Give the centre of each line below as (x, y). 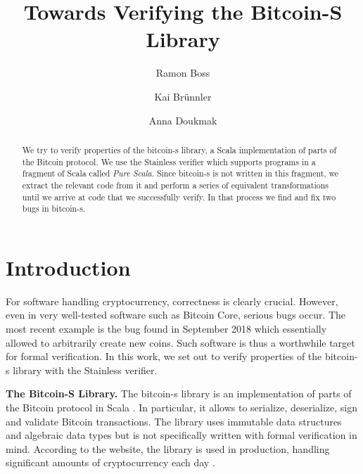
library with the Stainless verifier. (85, 370)
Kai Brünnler (183, 96)
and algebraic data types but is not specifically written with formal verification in (181, 435)
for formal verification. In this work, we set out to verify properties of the (164, 356)
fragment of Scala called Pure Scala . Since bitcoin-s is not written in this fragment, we (180, 173)
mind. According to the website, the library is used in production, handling (168, 448)
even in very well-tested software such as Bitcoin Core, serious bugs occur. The (176, 315)
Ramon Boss (183, 73)
